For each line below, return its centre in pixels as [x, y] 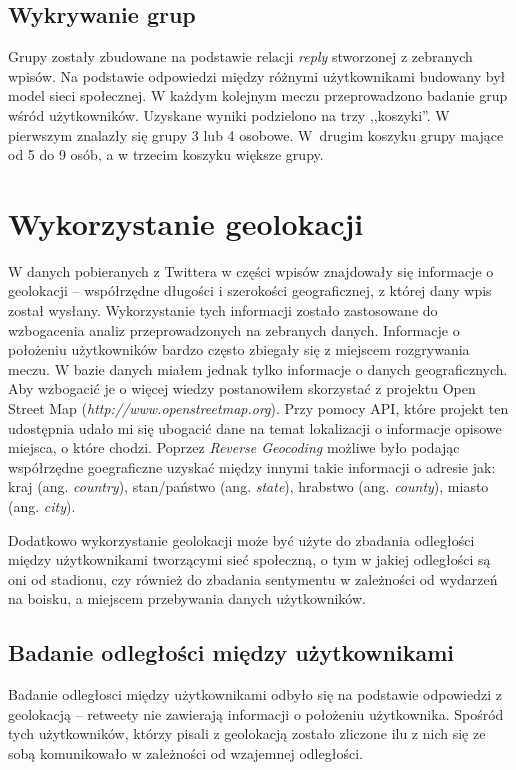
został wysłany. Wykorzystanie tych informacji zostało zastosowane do [223, 310]
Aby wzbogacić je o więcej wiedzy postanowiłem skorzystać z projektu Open [242, 388]
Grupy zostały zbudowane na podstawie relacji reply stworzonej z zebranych [240, 56]
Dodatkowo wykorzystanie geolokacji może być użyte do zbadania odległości [241, 539]
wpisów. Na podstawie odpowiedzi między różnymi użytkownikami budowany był [257, 75]
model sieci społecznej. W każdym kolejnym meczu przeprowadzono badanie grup [258, 95]
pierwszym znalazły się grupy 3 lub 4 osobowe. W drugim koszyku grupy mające [256, 134]
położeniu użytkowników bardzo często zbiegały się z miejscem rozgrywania [239, 349]
